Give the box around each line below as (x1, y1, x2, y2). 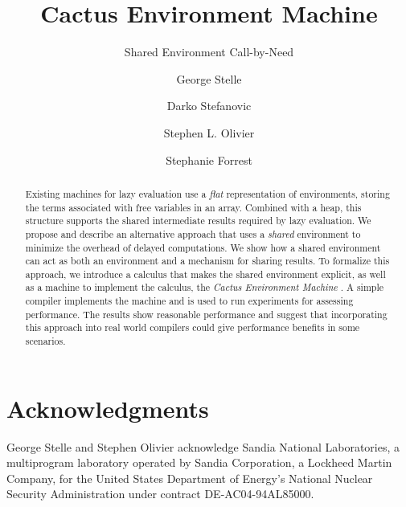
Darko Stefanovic (166, 97, 252, 114)
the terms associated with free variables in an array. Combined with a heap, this (25, 200, 362, 214)
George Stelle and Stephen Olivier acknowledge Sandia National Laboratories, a (6, 438, 400, 455)
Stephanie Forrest (166, 151, 252, 168)
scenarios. (25, 334, 66, 348)
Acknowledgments (6, 391, 209, 424)
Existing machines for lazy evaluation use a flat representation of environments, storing (25, 186, 390, 200)
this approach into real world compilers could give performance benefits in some (25, 321, 360, 334)
